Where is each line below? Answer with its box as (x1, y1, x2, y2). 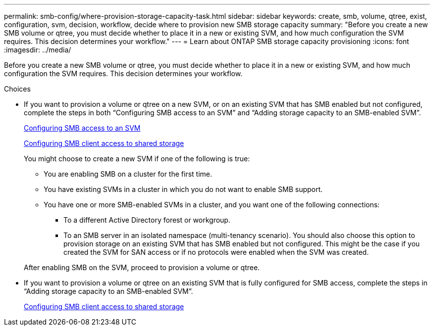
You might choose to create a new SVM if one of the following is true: (24, 154, 250, 163)
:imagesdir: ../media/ (4, 46, 71, 54)
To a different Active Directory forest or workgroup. (63, 216, 230, 224)
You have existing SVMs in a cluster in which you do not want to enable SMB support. (44, 185, 323, 193)
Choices (4, 85, 31, 93)
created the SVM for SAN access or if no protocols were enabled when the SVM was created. (63, 248, 369, 256)
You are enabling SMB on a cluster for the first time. (44, 170, 212, 178)
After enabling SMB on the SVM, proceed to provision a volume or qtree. (24, 263, 260, 272)
